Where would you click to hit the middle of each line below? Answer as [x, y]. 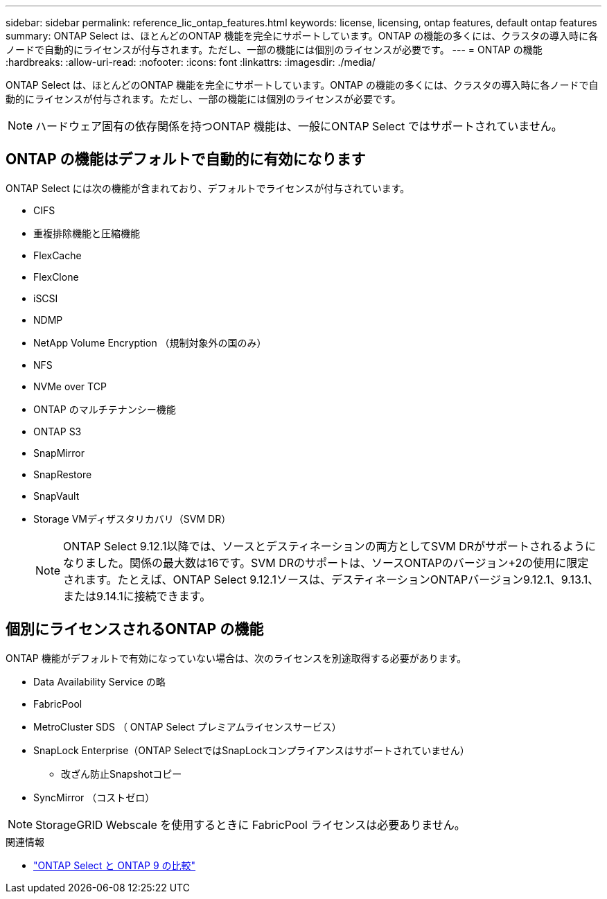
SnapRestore [63, 474]
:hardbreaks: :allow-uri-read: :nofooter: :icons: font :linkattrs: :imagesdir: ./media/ [191, 62]
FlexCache [58, 255]
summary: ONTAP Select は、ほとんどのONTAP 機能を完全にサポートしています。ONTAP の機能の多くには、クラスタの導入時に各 [302, 36]
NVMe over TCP [70, 386]
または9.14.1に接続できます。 [137, 596]
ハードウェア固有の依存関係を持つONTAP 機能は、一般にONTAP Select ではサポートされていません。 [299, 126]
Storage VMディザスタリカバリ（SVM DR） [132, 518]
